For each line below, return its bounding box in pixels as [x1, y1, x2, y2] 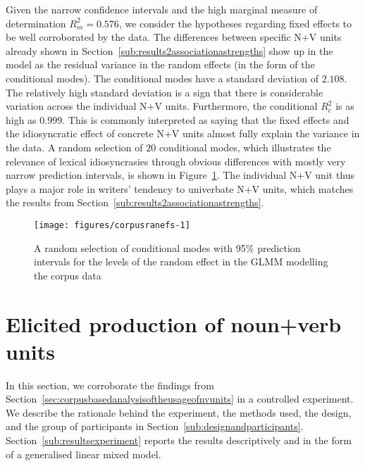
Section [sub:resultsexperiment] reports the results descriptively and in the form [6, 433, 352, 448]
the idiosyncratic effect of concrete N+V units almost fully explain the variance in [6, 126, 360, 141]
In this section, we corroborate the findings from [6, 377, 214, 392]
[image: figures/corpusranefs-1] [34, 220, 190, 230]
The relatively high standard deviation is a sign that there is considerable [6, 84, 323, 99]
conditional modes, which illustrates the [159, 139, 331, 154]
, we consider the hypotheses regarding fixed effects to [118, 15, 352, 30]
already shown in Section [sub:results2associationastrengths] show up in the [6, 43, 333, 58]
